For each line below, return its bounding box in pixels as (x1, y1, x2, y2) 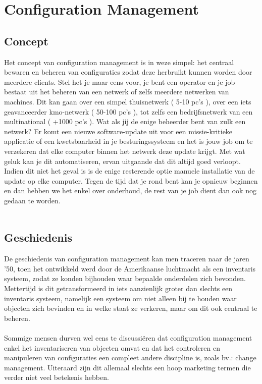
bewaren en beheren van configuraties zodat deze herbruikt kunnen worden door (4, 67, 252, 77)
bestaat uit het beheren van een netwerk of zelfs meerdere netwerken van (4, 86, 229, 97)
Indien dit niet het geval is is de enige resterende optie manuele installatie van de (4, 166, 255, 176)
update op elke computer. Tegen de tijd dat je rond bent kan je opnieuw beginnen (4, 175, 258, 186)
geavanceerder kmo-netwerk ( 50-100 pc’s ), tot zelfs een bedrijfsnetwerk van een (4, 106, 253, 117)
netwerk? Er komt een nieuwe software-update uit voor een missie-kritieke (4, 126, 233, 136)
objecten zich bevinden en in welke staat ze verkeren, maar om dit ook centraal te (4, 303, 257, 313)
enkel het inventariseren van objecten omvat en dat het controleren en (4, 342, 220, 353)
